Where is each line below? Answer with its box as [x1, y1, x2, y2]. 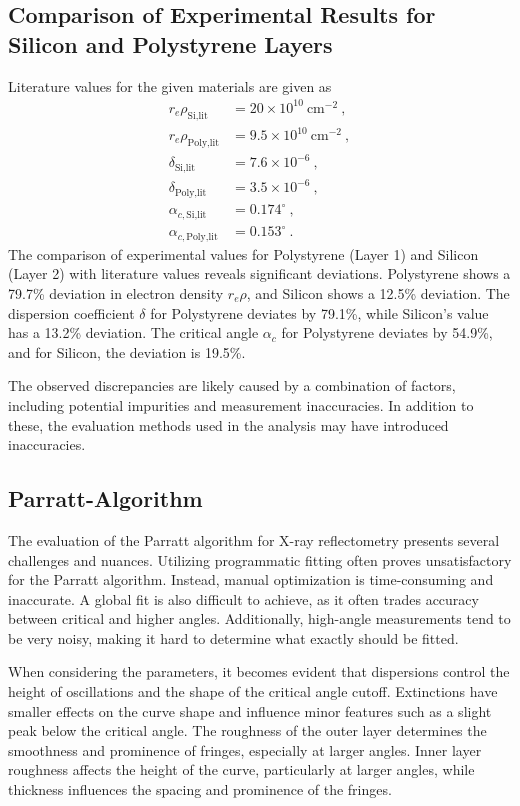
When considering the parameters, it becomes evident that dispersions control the [8, 661, 510, 682]
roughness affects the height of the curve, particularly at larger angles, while [8, 759, 475, 780]
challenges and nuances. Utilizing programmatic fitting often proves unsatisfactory [8, 549, 512, 570]
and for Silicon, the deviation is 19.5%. [8, 341, 246, 362]
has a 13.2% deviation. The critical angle [8, 322, 259, 343]
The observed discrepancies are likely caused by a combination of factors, [8, 375, 456, 396]
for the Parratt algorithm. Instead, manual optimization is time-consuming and [8, 569, 494, 590]
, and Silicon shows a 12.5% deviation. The [246, 282, 510, 303]
